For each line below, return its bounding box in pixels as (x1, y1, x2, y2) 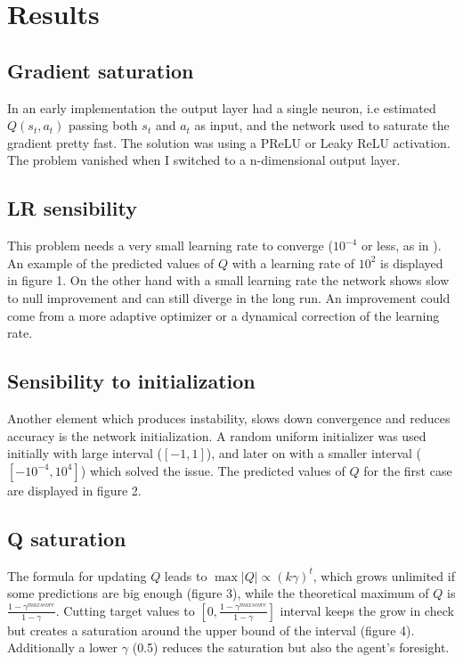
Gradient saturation (7, 56, 194, 84)
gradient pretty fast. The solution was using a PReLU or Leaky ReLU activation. (7, 133, 451, 151)
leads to (164, 566, 207, 585)
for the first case (363, 461, 452, 479)
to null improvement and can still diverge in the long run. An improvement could (7, 288, 451, 307)
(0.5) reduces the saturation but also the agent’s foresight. (132, 638, 450, 657)
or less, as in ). (361, 236, 442, 255)
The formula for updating (7, 566, 147, 585)
